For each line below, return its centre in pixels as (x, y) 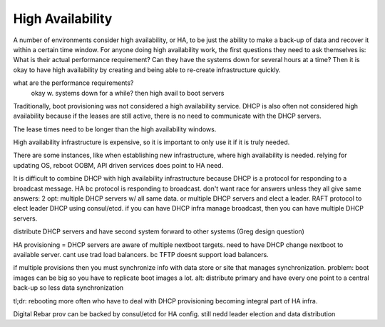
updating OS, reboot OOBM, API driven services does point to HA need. (118, 165)
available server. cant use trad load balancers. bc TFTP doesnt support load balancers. (141, 254)
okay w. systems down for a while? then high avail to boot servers (128, 93)
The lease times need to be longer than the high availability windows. (115, 129)
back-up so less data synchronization (68, 288)
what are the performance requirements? (73, 83)
